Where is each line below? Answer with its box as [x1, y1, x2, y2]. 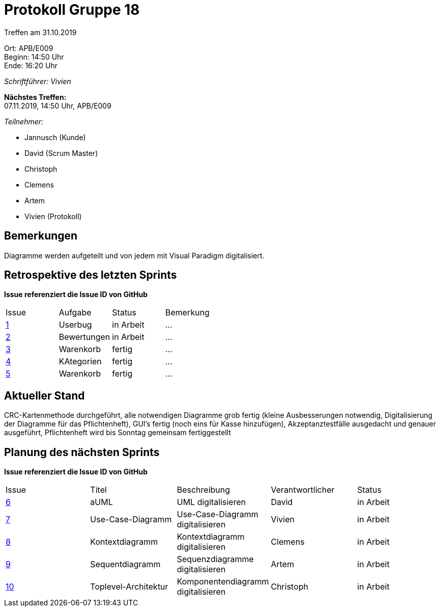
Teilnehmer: [4, 117, 44, 126]
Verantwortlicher [271, 485, 335, 495]
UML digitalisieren [177, 497, 246, 508]
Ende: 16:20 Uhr [4, 61, 58, 70]
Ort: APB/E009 [4, 43, 53, 52]
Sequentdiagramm [90, 559, 161, 570]
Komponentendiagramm [177, 576, 269, 587]
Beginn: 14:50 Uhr [4, 52, 64, 61]
